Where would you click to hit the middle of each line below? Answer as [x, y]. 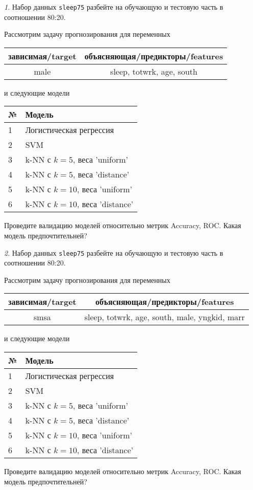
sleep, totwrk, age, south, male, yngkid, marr [165, 317]
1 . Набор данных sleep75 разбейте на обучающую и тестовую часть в [114, 7]
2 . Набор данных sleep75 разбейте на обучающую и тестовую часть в [114, 252]
